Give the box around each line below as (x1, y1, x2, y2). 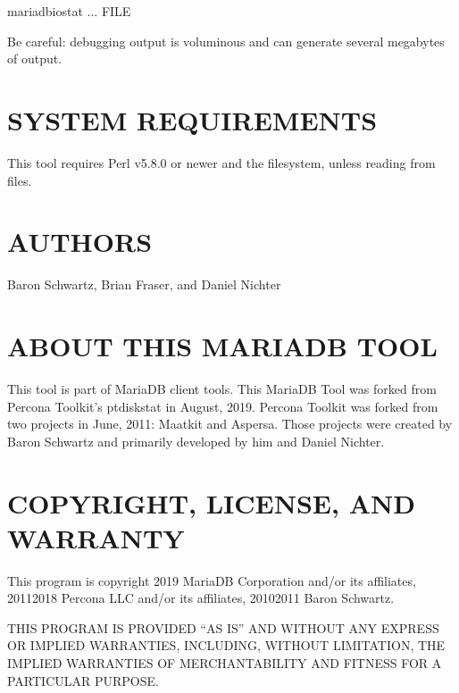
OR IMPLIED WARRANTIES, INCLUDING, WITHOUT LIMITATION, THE (7, 636, 446, 655)
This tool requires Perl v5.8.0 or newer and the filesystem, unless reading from (7, 153, 436, 171)
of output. (7, 49, 63, 68)
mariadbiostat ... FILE (7, 2, 131, 20)
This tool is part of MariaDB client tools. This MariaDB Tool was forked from (7, 379, 437, 397)
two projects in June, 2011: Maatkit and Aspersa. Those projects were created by (7, 414, 453, 433)
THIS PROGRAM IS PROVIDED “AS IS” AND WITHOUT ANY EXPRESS (7, 618, 439, 637)
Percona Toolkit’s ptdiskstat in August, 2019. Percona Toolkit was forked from (7, 397, 438, 415)
